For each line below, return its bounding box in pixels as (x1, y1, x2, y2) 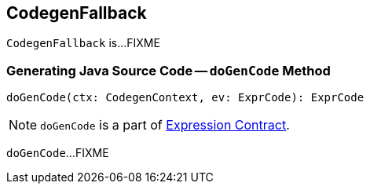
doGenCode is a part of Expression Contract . (40, 117, 290, 133)
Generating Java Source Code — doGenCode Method (6, 62, 331, 79)
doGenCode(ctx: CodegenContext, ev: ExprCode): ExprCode (6, 91, 365, 104)
